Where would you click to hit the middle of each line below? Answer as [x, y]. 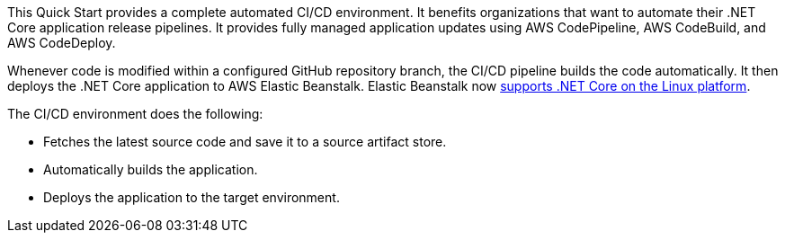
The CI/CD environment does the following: [135, 114]
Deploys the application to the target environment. [192, 197]
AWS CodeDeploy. [62, 43]
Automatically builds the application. [151, 169]
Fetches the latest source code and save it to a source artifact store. [245, 142]
